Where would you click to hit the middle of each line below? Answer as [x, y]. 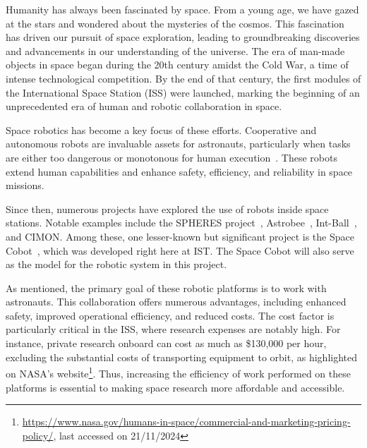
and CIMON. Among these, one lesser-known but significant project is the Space [180, 236]
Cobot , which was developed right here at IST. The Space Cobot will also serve [180, 250]
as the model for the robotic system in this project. [116, 264]
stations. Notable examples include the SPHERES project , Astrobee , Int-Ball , [181, 223]
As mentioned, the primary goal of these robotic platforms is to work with [166, 287]
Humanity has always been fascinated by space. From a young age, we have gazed [182, 9]
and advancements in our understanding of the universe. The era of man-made [175, 50]
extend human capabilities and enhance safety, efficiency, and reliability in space [179, 171]
